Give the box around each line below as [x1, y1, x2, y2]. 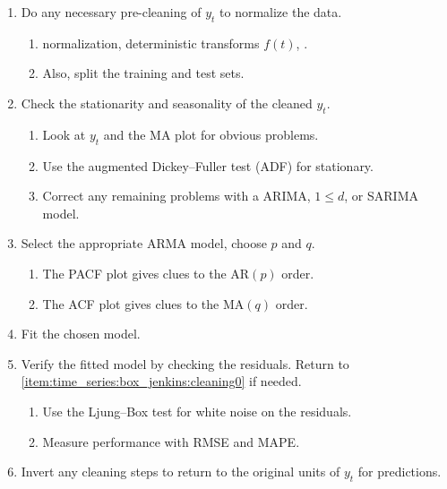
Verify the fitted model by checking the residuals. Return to [21, 354, 349, 373]
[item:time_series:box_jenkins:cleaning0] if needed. [21, 372, 302, 390]
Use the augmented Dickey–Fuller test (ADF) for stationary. [42, 156, 374, 175]
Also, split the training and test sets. [42, 64, 245, 82]
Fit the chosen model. [21, 324, 141, 343]
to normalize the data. [219, 3, 342, 21]
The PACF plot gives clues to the [42, 263, 227, 282]
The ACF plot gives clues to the [42, 294, 219, 313]
